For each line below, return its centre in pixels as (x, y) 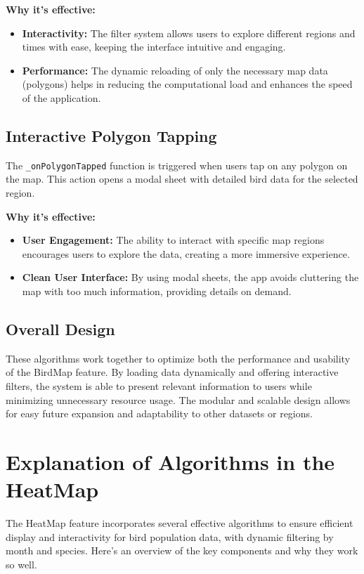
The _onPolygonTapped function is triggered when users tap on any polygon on (177, 165)
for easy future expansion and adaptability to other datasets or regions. (159, 413)
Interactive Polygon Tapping (111, 135)
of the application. (61, 97)
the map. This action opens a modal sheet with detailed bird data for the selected (182, 179)
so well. (21, 564)
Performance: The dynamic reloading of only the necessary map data (175, 70)
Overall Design (60, 328)
